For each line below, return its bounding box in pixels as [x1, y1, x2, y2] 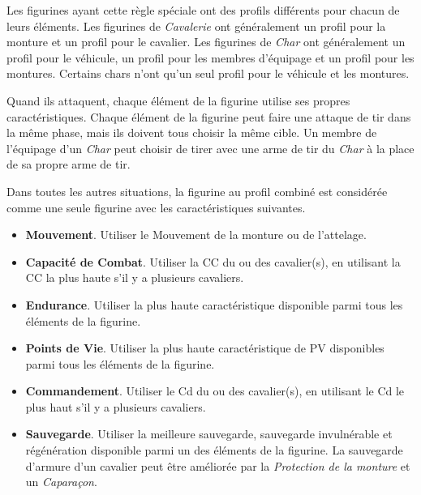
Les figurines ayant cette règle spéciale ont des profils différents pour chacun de [6, 2, 400, 18]
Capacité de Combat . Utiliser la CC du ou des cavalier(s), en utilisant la [25, 253, 401, 270]
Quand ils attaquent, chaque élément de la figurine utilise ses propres [6, 92, 350, 109]
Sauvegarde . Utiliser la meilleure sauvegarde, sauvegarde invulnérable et [25, 425, 393, 442]
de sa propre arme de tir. [6, 156, 131, 173]
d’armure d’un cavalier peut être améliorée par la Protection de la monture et [25, 457, 410, 474]
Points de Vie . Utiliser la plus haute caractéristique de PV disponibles [25, 339, 384, 356]
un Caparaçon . [25, 473, 97, 490]
